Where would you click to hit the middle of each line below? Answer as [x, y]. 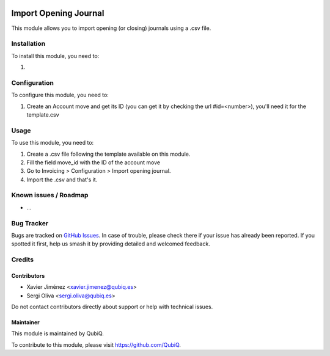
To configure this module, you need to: [60, 95]
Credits [22, 260]
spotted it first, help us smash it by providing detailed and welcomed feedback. [111, 244]
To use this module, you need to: [53, 143]
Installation [28, 44]
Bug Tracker [30, 223]
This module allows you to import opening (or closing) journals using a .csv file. [111, 28]
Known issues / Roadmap [50, 195]
